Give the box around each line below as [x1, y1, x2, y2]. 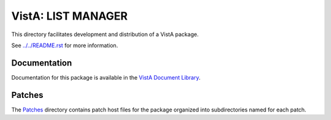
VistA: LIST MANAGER [11, 9, 128, 23]
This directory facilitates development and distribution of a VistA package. [11, 31, 199, 38]
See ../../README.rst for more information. [11, 42, 118, 49]
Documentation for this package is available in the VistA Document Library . [11, 73, 201, 81]
